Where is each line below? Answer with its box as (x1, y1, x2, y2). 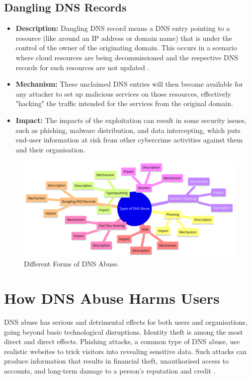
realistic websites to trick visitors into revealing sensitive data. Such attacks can (4, 346, 247, 356)
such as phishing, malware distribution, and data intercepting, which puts (15, 125, 241, 135)
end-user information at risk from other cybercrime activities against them (15, 134, 243, 145)
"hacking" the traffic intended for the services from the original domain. (15, 98, 233, 109)
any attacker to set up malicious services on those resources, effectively (15, 88, 231, 99)
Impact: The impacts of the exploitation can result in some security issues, (15, 115, 247, 125)
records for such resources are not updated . (15, 62, 150, 72)
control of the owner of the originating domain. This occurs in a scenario (15, 42, 237, 53)
